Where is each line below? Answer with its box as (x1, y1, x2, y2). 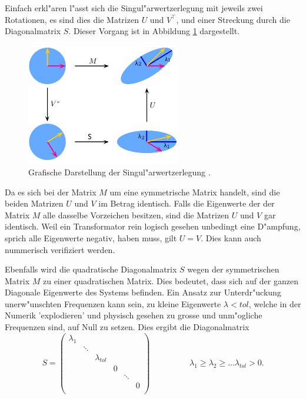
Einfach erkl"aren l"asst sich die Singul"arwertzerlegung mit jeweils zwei (5, 2, 263, 14)
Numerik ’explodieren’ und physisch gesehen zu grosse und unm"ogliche (5, 309, 262, 321)
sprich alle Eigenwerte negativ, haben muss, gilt (5, 231, 177, 244)
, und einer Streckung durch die (176, 13, 290, 25)
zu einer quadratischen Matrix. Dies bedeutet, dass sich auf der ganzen (42, 274, 298, 287)
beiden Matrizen (5, 197, 64, 210)
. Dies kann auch (201, 231, 261, 244)
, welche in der (248, 297, 301, 310)
